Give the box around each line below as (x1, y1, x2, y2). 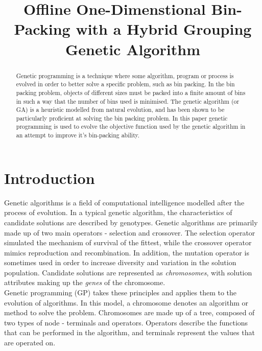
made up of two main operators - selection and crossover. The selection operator (4, 227, 255, 238)
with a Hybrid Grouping (76, 18, 252, 39)
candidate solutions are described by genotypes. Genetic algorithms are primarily (4, 217, 258, 227)
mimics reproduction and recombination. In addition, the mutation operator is (4, 247, 249, 258)
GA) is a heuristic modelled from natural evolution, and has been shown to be (16, 105, 225, 114)
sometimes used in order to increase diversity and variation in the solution (4, 257, 236, 268)
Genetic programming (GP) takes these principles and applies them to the (4, 287, 237, 298)
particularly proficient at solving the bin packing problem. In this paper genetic (16, 113, 228, 122)
